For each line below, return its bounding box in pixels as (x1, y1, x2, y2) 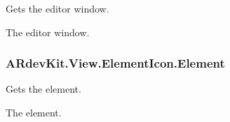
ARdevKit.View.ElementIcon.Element (6, 54, 225, 72)
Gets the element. (6, 82, 81, 96)
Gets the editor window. (6, 1, 109, 15)
